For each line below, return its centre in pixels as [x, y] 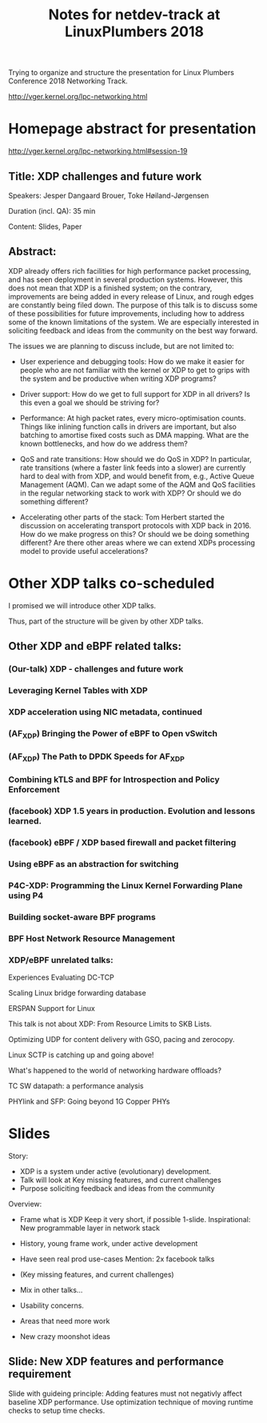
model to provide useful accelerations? [84, 551]
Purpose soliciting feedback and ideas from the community [117, 1188]
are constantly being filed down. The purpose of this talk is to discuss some [133, 305]
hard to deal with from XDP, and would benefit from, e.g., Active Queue [137, 476]
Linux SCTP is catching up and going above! [81, 1055]
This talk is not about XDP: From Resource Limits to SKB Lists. [110, 1024]
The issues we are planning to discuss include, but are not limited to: [121, 346]
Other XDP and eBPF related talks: [95, 646]
